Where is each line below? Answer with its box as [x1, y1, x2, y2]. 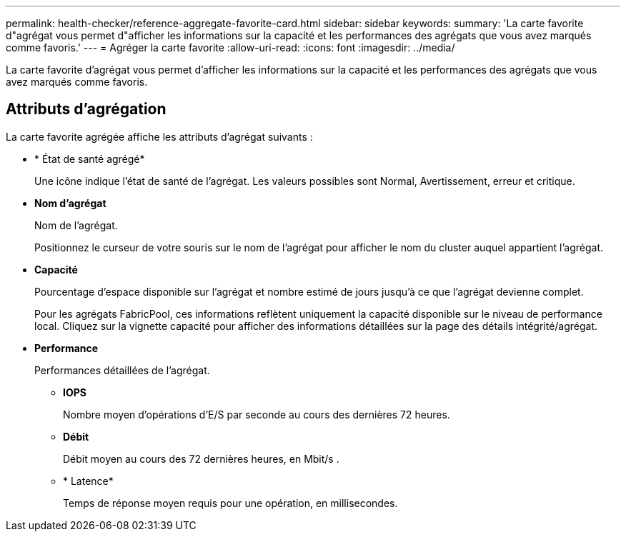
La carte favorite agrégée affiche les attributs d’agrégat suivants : [6, 130, 313, 143]
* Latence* [63, 474, 114, 487]
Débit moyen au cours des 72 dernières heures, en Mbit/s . [63, 452, 339, 465]
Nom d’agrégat [34, 196, 106, 209]
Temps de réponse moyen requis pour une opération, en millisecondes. [63, 496, 398, 509]
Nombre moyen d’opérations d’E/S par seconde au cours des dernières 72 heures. [63, 408, 450, 421]
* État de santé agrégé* [34, 152, 145, 165]
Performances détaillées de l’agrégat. [34, 363, 210, 376]
